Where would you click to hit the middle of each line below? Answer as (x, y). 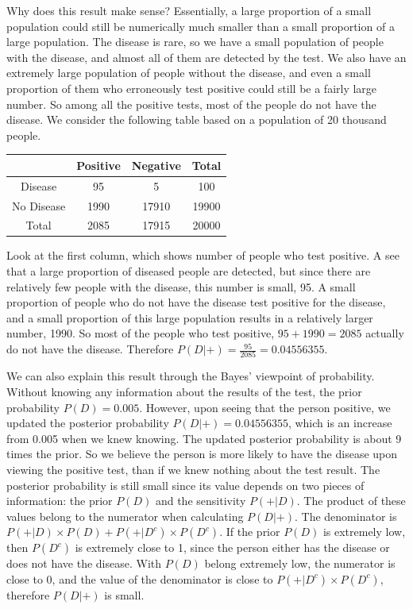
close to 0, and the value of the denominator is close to (140, 578)
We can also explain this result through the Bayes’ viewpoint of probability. (191, 376)
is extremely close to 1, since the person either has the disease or (232, 547)
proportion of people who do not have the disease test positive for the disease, (196, 302)
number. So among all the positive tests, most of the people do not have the (191, 104)
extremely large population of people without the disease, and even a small (189, 73)
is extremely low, (364, 532)
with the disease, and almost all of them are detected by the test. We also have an (206, 57)
